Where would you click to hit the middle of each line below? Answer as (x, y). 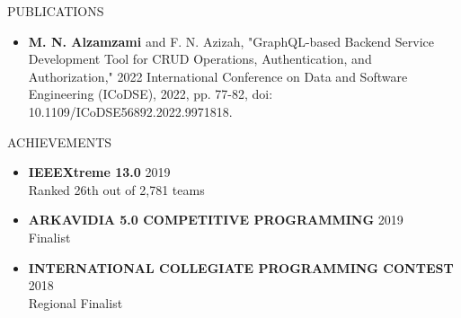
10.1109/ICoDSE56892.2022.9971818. (130, 111)
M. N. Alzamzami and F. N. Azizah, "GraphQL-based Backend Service (231, 41)
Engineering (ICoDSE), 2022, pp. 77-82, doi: (151, 94)
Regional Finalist (75, 302)
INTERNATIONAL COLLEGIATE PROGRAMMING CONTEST (241, 267)
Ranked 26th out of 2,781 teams (116, 189)
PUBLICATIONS (56, 11)
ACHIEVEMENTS (60, 141)
